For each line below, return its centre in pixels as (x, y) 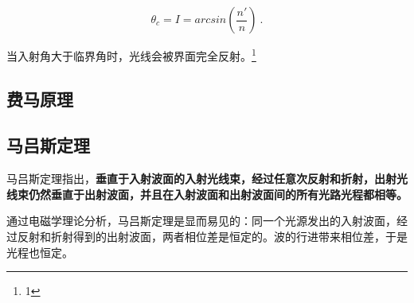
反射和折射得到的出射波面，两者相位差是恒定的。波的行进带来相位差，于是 (212, 237)
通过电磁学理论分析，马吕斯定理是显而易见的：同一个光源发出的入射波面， (201, 221)
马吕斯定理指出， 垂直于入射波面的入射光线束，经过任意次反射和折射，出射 (201, 179)
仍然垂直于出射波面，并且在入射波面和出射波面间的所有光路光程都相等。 (218, 194)
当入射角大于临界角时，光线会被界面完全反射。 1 (131, 54)
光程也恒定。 (40, 252)
